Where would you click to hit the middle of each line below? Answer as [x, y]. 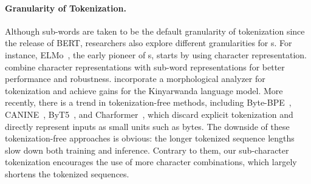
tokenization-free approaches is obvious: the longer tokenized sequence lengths [150, 138]
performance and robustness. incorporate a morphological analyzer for [135, 79]
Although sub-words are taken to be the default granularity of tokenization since [155, 31]
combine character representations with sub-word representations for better [145, 66]
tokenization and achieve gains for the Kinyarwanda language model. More [144, 90]
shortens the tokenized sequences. [67, 173]
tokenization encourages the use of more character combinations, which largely [151, 162]
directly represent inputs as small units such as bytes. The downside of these [147, 126]
